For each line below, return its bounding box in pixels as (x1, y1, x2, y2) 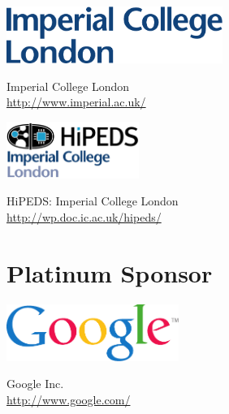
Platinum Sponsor (6, 256, 213, 289)
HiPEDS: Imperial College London (6, 192, 179, 209)
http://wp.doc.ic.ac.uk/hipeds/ (6, 208, 162, 225)
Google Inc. (6, 375, 64, 392)
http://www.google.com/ (6, 390, 131, 408)
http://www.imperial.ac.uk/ (6, 93, 146, 110)
